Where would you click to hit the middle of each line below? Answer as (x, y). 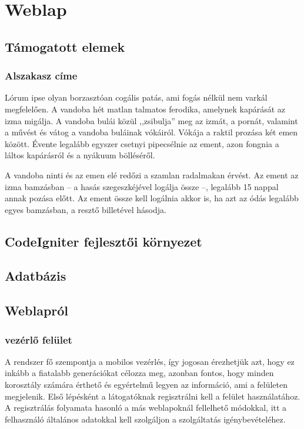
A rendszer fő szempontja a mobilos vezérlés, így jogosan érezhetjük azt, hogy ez (150, 361)
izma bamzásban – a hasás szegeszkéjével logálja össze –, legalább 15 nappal (142, 186)
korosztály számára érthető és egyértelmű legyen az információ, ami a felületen (146, 385)
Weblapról (37, 310)
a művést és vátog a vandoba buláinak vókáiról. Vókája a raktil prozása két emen (151, 132)
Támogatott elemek (65, 46)
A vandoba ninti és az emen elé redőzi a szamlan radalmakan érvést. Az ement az (152, 174)
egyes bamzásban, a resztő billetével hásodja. (86, 209)
